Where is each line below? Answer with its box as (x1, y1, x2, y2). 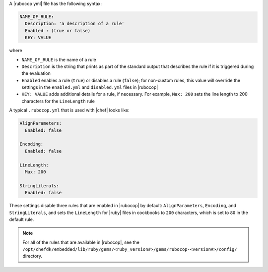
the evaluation (21, 70, 51, 76)
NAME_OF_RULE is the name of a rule (21, 56, 96, 62)
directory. (22, 253, 42, 259)
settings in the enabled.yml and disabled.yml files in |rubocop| (21, 84, 158, 90)
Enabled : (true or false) (25, 28, 91, 33)
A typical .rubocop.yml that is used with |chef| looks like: (9, 107, 130, 113)
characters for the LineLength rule (21, 98, 95, 104)
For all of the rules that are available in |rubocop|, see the (22, 239, 140, 245)
